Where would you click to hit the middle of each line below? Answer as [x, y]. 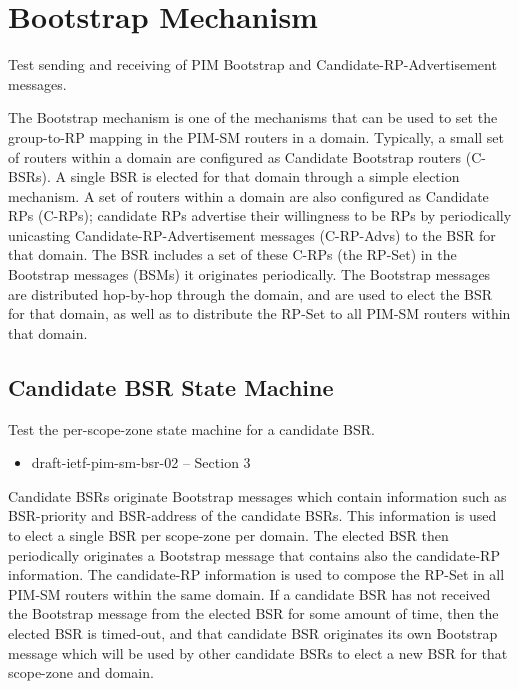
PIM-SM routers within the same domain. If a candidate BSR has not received [249, 593]
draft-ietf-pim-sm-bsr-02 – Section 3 [141, 462]
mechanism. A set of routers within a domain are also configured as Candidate [248, 195]
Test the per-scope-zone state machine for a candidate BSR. [191, 428]
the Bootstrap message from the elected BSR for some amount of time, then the [253, 613]
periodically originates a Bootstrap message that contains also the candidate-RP [254, 554]
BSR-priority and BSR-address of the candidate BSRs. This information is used [252, 515]
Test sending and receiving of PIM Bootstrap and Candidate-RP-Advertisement [252, 64]
